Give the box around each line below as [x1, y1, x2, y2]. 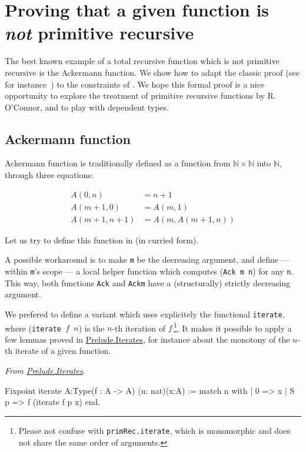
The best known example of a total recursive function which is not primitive [5, 55, 280, 67]
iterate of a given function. [15, 344, 111, 357]
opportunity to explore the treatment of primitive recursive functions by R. [5, 89, 276, 102]
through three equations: [5, 169, 94, 181]
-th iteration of [112, 322, 166, 334]
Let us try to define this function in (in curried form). [5, 233, 199, 246]
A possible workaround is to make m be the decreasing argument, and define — [5, 253, 290, 266]
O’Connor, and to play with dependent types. [5, 101, 169, 113]
